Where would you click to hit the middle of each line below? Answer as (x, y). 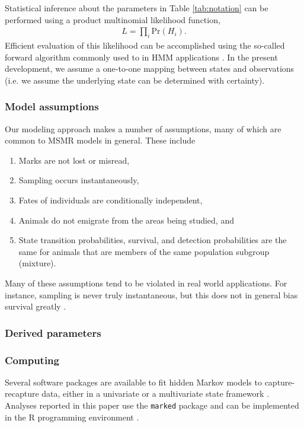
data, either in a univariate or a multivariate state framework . (156, 393)
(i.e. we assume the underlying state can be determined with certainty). (135, 80)
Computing (32, 360)
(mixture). (37, 263)
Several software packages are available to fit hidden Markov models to (133, 382)
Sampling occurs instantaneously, (79, 180)
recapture (22, 393)
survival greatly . (36, 306)
